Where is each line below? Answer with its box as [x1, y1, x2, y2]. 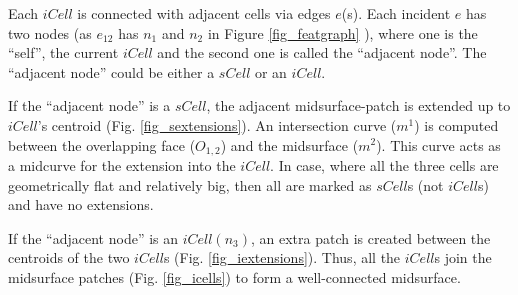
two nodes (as [8, 22, 92, 43]
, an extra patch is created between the [251, 227, 491, 248]
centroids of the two [8, 247, 130, 268]
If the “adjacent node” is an [8, 227, 179, 248]
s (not [407, 174, 444, 195]
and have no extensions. [8, 194, 154, 215]
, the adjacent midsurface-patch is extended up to [206, 95, 511, 116]
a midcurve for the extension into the [8, 155, 236, 176]
